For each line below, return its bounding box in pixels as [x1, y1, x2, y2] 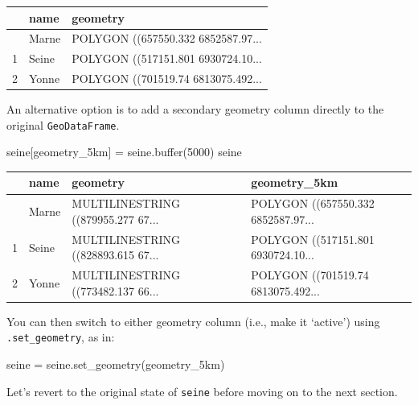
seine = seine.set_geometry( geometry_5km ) [6, 356, 225, 373]
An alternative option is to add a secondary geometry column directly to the [6, 101, 384, 118]
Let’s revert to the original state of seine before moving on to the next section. [6, 382, 398, 399]
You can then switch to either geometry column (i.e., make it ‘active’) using [6, 312, 380, 329]
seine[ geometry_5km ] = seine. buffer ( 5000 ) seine [6, 143, 242, 160]
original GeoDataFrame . [6, 116, 120, 133]
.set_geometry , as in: [6, 329, 115, 345]
